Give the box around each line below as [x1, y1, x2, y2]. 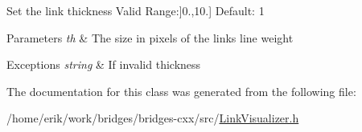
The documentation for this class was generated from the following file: [6, 82, 356, 99]
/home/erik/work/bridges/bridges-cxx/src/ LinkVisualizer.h [6, 110, 299, 126]
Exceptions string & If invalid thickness [6, 56, 201, 73]
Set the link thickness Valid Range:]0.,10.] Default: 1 [6, 2, 265, 18]
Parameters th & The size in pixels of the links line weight [6, 29, 294, 46]
